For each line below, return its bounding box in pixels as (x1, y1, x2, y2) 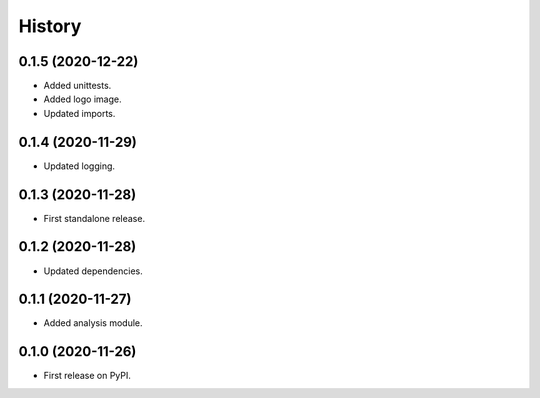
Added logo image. (43, 93, 122, 105)
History (18, 15, 82, 37)
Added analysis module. (43, 317, 143, 329)
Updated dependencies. (43, 265, 144, 277)
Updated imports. (43, 107, 116, 119)
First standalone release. (43, 212, 145, 224)
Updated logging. (43, 160, 115, 172)
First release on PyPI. (43, 370, 132, 382)
